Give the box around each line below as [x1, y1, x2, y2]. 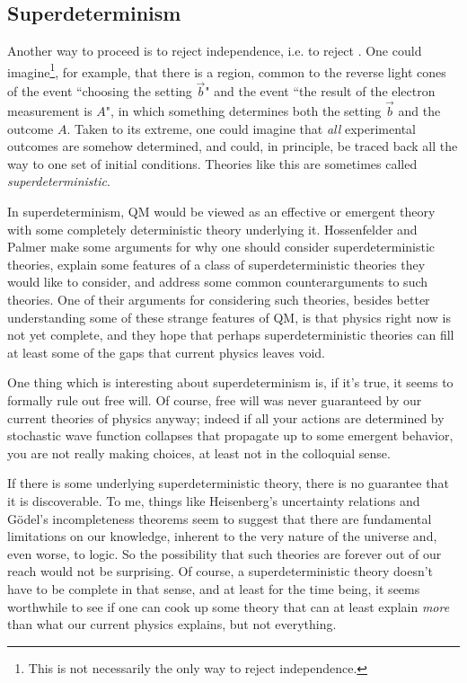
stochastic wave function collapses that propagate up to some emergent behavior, [7, 426, 454, 445]
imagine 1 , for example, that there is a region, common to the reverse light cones [7, 59, 446, 81]
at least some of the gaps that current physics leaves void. [7, 342, 325, 361]
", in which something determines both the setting [105, 102, 382, 120]
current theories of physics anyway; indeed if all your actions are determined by [7, 408, 445, 427]
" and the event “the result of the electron [205, 82, 436, 101]
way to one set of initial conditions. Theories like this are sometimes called [7, 154, 418, 173]
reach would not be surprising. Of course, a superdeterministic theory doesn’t [7, 562, 434, 581]
